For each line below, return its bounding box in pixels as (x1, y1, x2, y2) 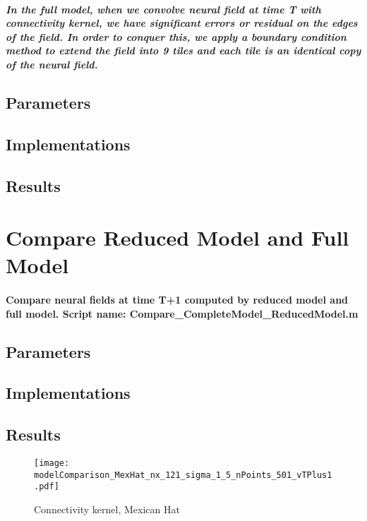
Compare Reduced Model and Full (6, 223, 349, 252)
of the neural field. (6, 56, 98, 71)
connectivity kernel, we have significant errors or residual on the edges (6, 16, 358, 30)
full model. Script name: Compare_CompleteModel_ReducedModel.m (6, 306, 359, 321)
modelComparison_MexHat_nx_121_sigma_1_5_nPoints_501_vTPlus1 (34, 469, 332, 480)
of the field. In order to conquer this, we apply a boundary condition (6, 29, 347, 44)
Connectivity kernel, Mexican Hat (34, 501, 180, 516)
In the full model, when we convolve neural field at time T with (6, 1, 321, 16)
